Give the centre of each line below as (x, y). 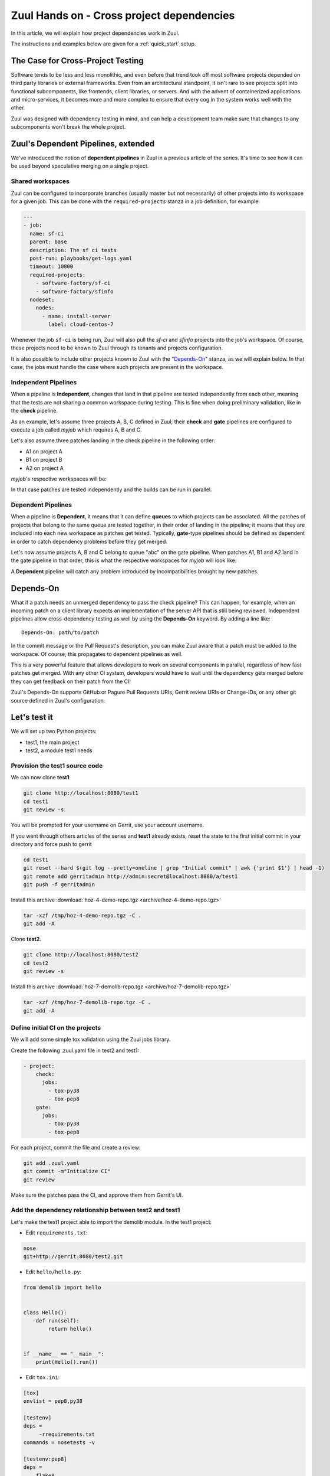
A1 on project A (44, 451)
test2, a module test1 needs (59, 750)
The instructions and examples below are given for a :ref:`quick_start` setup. (103, 44)
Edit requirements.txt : (57, 1233)
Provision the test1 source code (57, 766)
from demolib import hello (62, 1288)
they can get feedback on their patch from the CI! (71, 681)
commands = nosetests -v (59, 1443)
